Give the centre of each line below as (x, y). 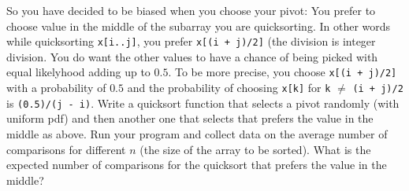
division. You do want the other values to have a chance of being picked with (192, 56)
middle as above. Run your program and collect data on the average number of (197, 134)
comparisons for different (66, 149)
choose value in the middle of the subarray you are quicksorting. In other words (199, 26)
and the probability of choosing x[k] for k (229, 88)
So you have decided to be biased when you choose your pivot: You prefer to (191, 10)
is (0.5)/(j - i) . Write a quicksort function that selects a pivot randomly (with (203, 103)
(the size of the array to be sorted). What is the (255, 149)
